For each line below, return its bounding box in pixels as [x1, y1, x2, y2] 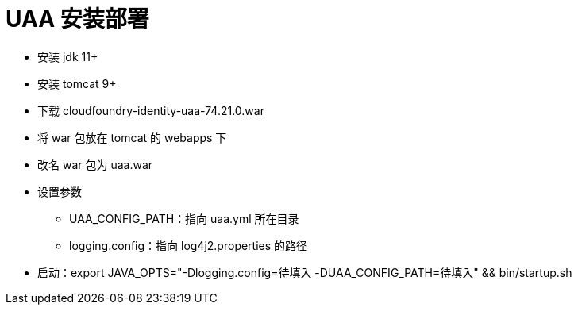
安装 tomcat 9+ [37, 76, 117, 90]
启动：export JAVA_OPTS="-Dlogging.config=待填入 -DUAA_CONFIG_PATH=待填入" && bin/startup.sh [37, 265, 572, 279]
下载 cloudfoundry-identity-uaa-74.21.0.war [37, 103, 264, 117]
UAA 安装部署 [6, 6, 149, 33]
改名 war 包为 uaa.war [37, 157, 153, 171]
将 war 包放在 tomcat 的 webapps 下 [37, 130, 227, 144]
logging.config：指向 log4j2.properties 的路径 [69, 238, 308, 252]
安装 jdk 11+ [37, 49, 98, 63]
